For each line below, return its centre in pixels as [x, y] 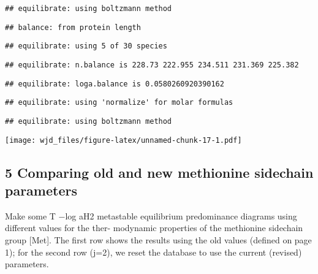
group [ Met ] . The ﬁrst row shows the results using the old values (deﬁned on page [158, 240]
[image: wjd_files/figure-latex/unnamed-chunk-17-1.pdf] [123, 140]
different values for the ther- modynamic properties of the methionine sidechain [154, 228]
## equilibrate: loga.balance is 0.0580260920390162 [115, 84]
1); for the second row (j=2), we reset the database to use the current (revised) [153, 252]
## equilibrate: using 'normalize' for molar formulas [119, 103]
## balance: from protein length [73, 27]
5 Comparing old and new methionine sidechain [159, 172]
